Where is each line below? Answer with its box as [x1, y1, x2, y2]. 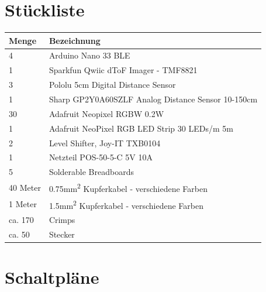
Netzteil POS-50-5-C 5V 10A [49, 151, 153, 163]
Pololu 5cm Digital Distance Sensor [49, 78, 176, 91]
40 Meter [9, 181, 41, 193]
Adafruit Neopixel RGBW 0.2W [49, 107, 164, 119]
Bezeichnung [49, 34, 101, 46]
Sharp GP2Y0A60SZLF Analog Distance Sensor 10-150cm [49, 93, 258, 105]
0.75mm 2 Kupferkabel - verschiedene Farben [49, 181, 208, 194]
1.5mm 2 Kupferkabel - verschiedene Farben [49, 197, 203, 211]
